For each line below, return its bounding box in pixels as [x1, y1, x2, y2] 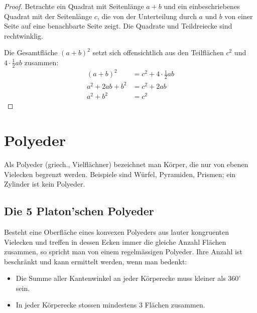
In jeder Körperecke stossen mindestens [16, 299, 137, 310]
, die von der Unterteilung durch [97, 11, 197, 21]
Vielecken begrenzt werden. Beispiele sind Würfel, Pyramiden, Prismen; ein [4, 169, 236, 179]
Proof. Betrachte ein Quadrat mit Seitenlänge [4, 1, 144, 11]
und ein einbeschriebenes [164, 1, 240, 11]
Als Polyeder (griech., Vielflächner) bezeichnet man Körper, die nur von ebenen [4, 159, 248, 169]
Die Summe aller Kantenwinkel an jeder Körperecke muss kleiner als [16, 273, 226, 283]
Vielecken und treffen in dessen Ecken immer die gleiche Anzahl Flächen [4, 236, 226, 247]
